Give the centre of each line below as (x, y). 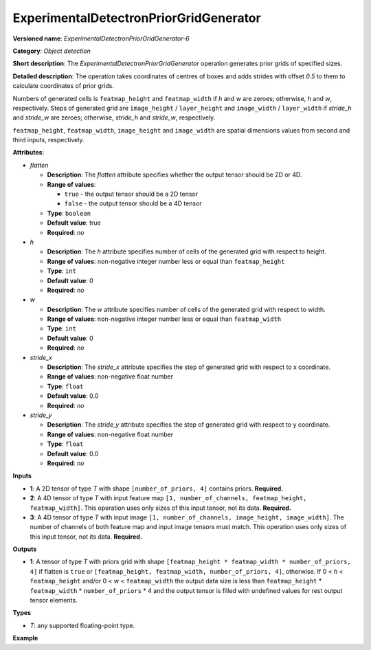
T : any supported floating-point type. (82, 625)
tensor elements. (54, 601)
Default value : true (74, 223)
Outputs (25, 549)
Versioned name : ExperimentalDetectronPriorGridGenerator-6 (101, 38)
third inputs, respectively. (48, 140)
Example (25, 638)
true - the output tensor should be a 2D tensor (131, 194)
